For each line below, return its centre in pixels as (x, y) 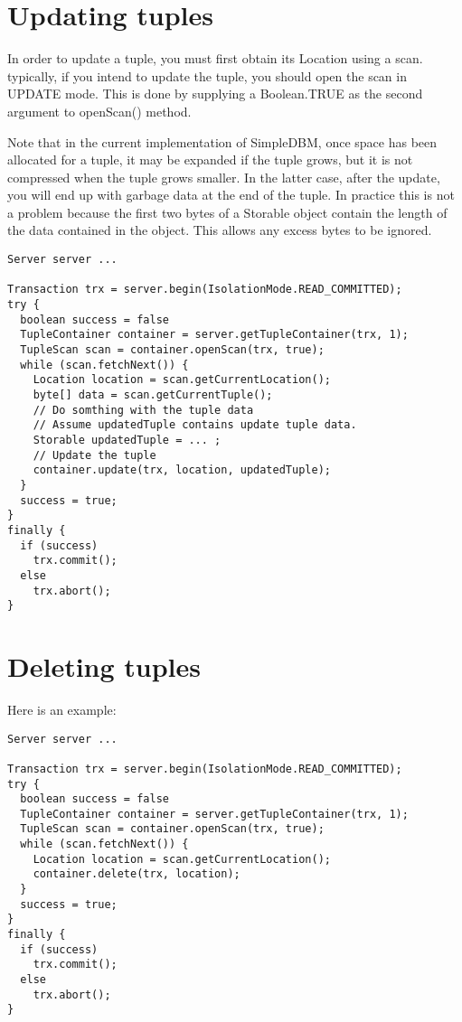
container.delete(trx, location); (137, 874)
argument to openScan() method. (99, 111)
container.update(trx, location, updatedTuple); (182, 470)
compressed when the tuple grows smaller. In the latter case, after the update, (224, 177)
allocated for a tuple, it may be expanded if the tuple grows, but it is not (210, 159)
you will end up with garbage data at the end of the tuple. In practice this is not (231, 195)
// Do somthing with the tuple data (143, 410)
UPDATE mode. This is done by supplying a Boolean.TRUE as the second (215, 94)
